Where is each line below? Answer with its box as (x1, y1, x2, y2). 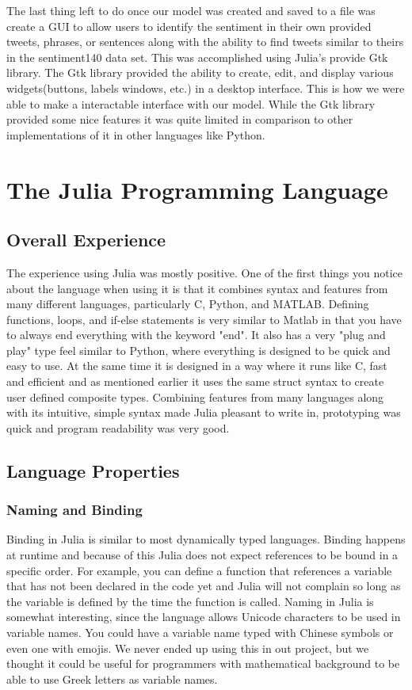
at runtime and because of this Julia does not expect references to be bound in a (6, 547, 399, 563)
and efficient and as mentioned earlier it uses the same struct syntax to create (6, 373, 384, 390)
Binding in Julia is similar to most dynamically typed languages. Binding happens (6, 531, 406, 547)
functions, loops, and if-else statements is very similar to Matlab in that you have (6, 311, 402, 327)
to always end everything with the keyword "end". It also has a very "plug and (6, 326, 386, 343)
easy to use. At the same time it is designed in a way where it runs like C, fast (6, 357, 387, 374)
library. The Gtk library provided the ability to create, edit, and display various (6, 64, 394, 81)
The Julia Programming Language (6, 173, 388, 205)
